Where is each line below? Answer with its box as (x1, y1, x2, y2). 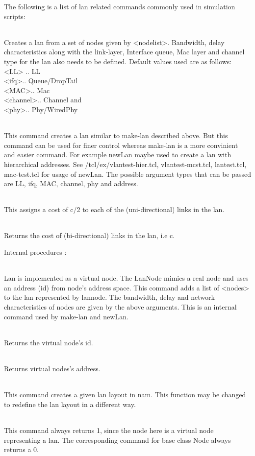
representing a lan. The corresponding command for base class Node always (4, 434, 231, 445)
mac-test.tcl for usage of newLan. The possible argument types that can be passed (4, 168, 251, 179)
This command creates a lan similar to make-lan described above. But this (4, 130, 228, 141)
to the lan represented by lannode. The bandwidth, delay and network (4, 292, 215, 302)
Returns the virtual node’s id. (4, 337, 93, 347)
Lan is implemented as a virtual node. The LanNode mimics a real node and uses (4, 273, 249, 283)
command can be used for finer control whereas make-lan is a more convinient (4, 140, 238, 150)
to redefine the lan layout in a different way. (4, 399, 136, 409)
